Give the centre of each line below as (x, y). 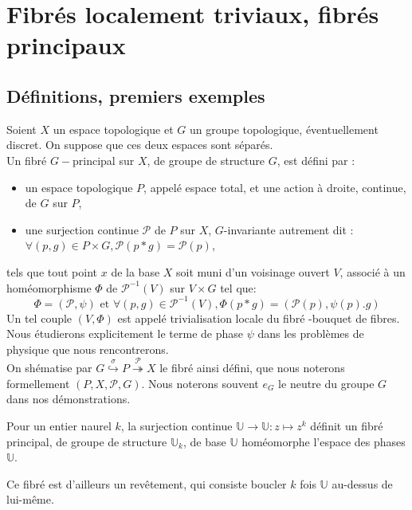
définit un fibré (347, 425)
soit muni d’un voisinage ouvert (253, 271)
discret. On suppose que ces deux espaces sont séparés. (140, 145)
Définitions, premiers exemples (136, 95)
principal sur (104, 160)
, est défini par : (316, 160)
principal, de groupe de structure (87, 441)
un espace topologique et (113, 129)
